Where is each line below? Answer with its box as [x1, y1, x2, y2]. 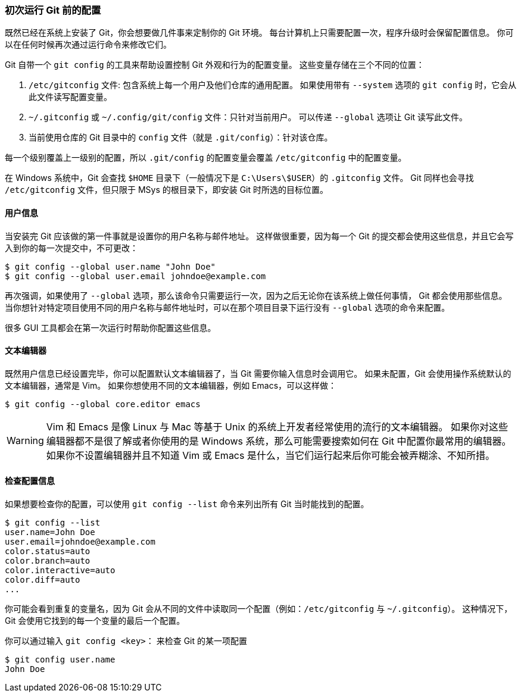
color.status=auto [5, 546, 91, 557]
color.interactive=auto [5, 565, 116, 576]
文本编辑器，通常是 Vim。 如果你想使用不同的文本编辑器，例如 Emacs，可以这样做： [5, 380, 337, 390]
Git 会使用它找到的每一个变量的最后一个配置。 [5, 615, 185, 626]
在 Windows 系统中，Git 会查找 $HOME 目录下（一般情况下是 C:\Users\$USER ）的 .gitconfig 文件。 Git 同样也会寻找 [5, 173, 474, 183]
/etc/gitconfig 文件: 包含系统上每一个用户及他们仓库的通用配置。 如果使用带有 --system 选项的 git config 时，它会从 [29, 80, 517, 90]
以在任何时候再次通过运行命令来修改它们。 [5, 39, 171, 50]
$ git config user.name [5, 655, 116, 665]
